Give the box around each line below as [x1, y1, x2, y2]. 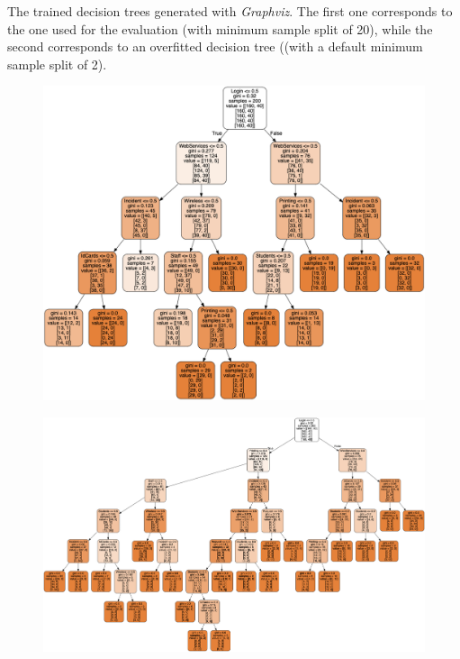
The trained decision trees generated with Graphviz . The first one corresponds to [7, 2, 453, 20]
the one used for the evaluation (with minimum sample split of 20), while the [7, 19, 433, 38]
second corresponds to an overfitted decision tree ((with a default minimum [7, 37, 423, 56]
